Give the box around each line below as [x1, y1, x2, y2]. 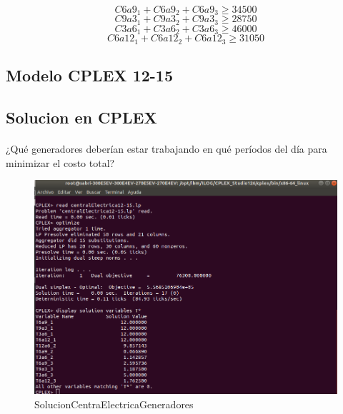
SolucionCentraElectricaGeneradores [34, 396, 194, 411]
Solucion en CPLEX [6, 106, 157, 128]
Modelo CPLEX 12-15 [6, 64, 173, 86]
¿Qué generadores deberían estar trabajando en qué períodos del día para [6, 141, 327, 156]
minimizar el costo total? [6, 155, 115, 170]
